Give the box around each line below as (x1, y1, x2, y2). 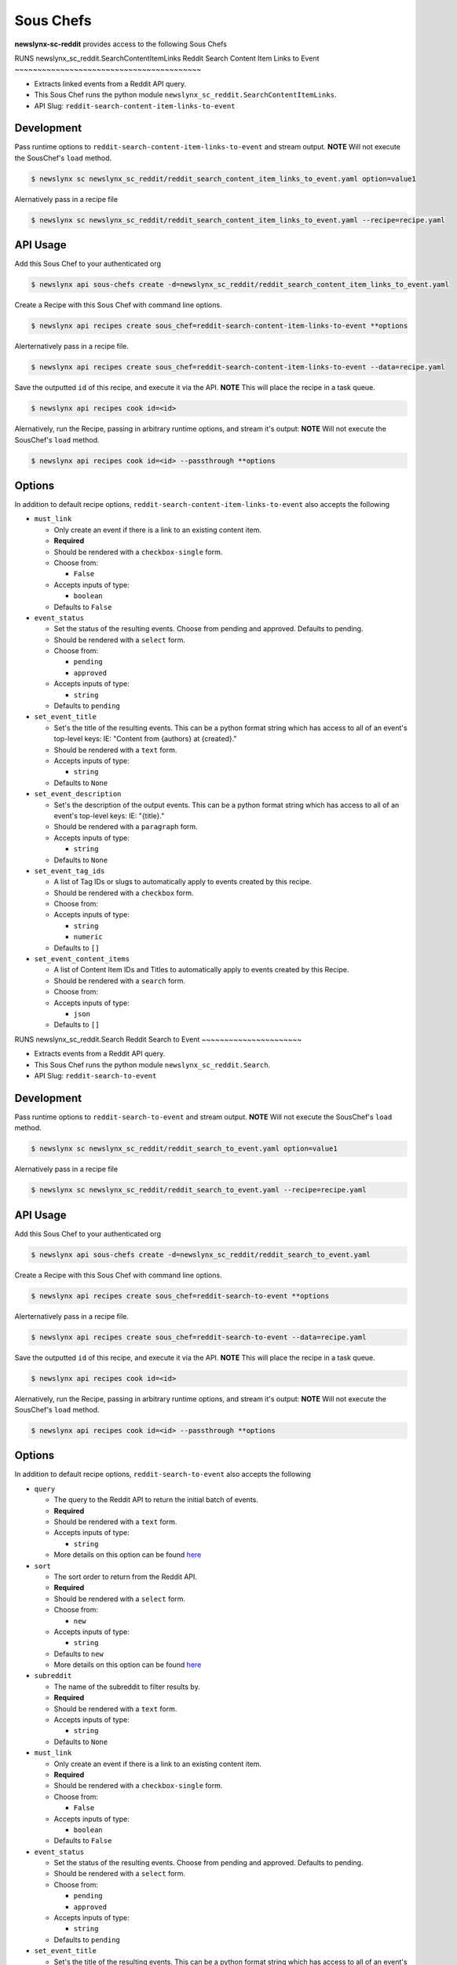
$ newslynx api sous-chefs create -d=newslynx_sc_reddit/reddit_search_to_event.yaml (31, 1250, 371, 1259)
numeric (73, 932, 104, 942)
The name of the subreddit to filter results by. (53, 1682, 200, 1691)
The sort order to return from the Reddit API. (53, 1572, 198, 1581)
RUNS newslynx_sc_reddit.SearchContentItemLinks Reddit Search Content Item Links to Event (14, 53, 320, 63)
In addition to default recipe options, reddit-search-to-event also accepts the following (14, 1470, 312, 1479)
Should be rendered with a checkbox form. (53, 888, 194, 898)
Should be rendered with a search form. (53, 975, 186, 986)
